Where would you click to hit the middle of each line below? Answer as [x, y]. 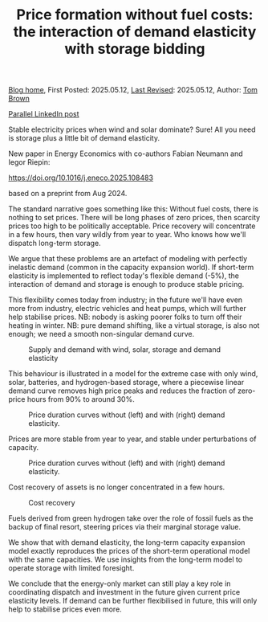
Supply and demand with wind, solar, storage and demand [125, 350]
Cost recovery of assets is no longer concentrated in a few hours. [117, 487]
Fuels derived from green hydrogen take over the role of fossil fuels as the [131, 518]
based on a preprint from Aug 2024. [68, 194]
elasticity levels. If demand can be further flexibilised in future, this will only [133, 601]
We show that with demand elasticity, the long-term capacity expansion [127, 542]
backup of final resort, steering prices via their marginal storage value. [125, 527]
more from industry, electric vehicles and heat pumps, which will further [127, 309]
